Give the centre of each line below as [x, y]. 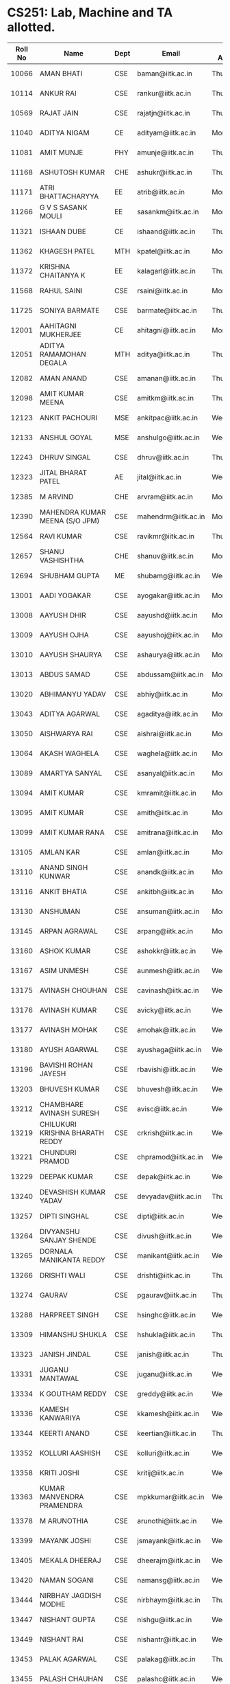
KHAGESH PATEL [67, 251]
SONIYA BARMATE [69, 310]
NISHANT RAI [61, 1639]
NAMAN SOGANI [67, 1580]
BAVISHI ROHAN [66, 1065]
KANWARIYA [60, 1418]
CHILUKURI [58, 1124]
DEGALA [53, 363]
